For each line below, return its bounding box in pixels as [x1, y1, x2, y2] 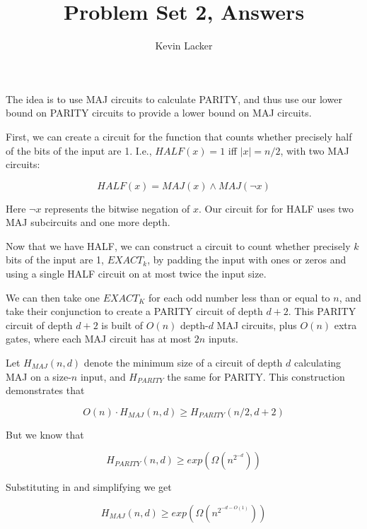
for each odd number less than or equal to [148, 290, 330, 304]
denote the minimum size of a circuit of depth [83, 355, 283, 370]
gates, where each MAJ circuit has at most [6, 331, 192, 346]
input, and [80, 369, 126, 384]
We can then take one [6, 290, 100, 304]
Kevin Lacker [155, 38, 213, 53]
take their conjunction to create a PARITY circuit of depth [6, 304, 263, 319]
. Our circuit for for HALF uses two [199, 201, 354, 215]
